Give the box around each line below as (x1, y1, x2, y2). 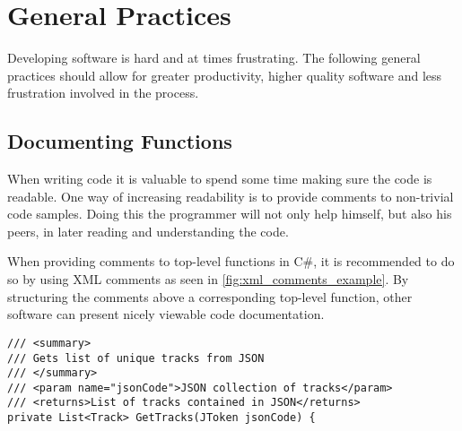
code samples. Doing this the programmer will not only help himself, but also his (7, 204, 452, 223)
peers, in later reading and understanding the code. (7, 221, 289, 240)
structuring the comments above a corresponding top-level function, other (7, 287, 413, 306)
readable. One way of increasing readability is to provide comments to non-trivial (7, 186, 454, 205)
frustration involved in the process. (7, 83, 199, 102)
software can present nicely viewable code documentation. (7, 305, 325, 323)
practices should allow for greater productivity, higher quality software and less (7, 65, 442, 84)
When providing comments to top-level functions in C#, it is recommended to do (7, 252, 455, 271)
